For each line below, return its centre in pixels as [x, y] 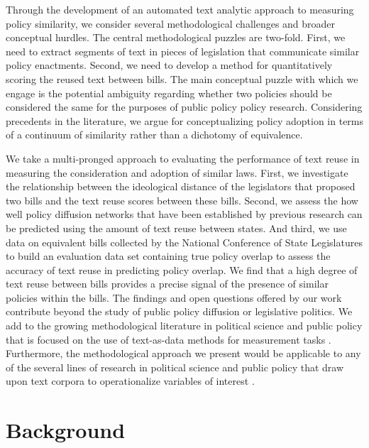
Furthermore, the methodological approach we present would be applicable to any [183, 353]
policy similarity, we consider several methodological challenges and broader [171, 23]
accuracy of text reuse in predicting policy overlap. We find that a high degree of [182, 269]
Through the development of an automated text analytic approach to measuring [180, 9]
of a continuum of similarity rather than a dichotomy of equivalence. [154, 135]
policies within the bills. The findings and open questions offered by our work [174, 297]
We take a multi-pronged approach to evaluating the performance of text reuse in [183, 158]
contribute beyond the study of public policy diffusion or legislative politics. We [179, 311]
